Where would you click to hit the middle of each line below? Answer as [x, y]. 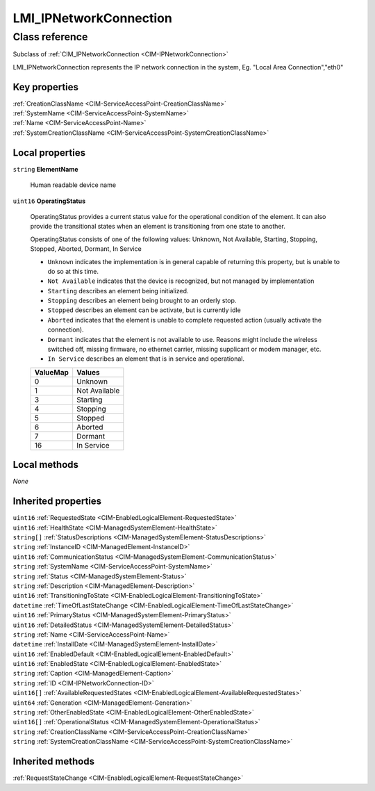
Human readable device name [73, 185]
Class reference [50, 37]
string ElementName [46, 169]
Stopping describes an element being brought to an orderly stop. [142, 301]
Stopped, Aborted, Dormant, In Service [86, 249]
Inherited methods [54, 761]
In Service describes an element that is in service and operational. [146, 359]
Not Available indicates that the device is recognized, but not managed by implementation [181, 281]
